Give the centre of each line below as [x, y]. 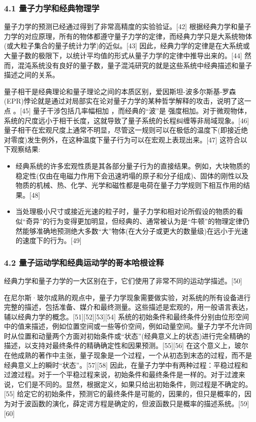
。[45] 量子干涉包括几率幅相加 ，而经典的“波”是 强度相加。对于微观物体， [132, 110]
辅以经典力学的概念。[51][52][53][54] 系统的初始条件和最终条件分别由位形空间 [127, 316]
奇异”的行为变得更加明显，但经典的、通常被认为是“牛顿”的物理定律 [134, 221]
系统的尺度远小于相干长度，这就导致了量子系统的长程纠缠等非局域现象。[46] [127, 120]
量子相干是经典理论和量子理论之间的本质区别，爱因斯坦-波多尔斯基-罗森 [120, 91]
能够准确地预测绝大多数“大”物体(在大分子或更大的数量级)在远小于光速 [135, 230]
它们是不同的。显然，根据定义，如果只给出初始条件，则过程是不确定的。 [135, 384]
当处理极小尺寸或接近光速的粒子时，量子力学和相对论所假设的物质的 [126, 211]
